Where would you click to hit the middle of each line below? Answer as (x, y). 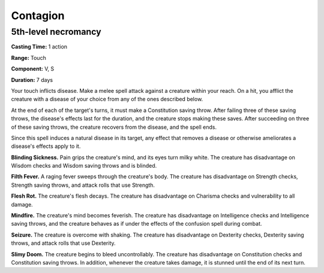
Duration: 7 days (32, 80)
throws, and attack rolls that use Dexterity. (64, 243)
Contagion (38, 16)
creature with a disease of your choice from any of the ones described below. (107, 99)
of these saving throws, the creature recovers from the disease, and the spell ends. (114, 127)
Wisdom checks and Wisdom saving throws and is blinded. (84, 166)
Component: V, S (32, 69)
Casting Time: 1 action (39, 47)
